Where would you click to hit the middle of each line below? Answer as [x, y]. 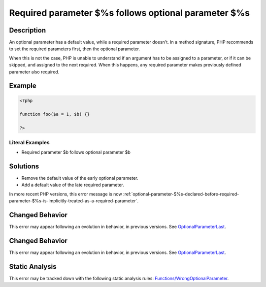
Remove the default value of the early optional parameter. [80, 178]
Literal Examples [29, 142]
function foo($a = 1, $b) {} [55, 114]
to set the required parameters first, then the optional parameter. [75, 49]
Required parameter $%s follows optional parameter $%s [129, 13]
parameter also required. [34, 72]
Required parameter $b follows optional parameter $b [76, 152]
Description [28, 30]
